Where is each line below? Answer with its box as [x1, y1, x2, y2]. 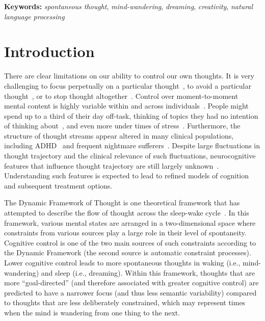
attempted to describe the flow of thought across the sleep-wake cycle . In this [4, 207, 249, 218]
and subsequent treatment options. [4, 180, 113, 191]
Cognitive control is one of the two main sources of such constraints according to [4, 237, 256, 248]
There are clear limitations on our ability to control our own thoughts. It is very [4, 70, 254, 81]
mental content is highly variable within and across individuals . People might [4, 100, 249, 111]
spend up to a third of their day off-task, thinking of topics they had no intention [4, 110, 258, 121]
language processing [4, 11, 65, 21]
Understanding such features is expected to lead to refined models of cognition [4, 170, 249, 181]
